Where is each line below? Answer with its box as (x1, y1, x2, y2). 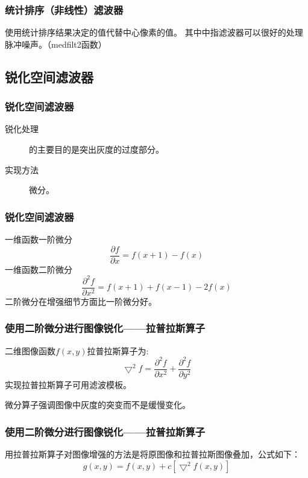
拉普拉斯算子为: (87, 344, 149, 357)
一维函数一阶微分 (5, 233, 72, 245)
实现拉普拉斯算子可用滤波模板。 (5, 378, 131, 390)
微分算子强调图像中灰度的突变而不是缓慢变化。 (5, 398, 190, 411)
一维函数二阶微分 (5, 263, 72, 275)
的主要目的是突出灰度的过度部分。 (29, 143, 164, 155)
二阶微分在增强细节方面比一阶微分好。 (5, 295, 157, 307)
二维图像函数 (5, 344, 55, 357)
